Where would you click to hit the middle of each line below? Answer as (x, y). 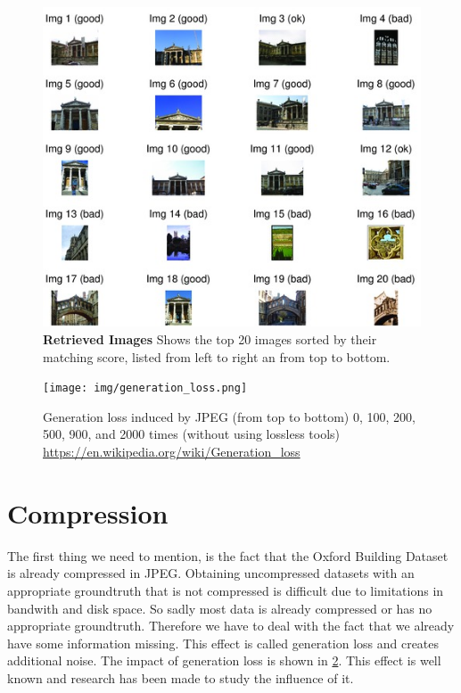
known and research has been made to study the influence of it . (181, 677)
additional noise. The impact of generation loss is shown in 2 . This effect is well (224, 660)
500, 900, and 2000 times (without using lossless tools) (192, 434)
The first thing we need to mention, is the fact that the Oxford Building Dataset (228, 555)
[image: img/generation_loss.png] (145, 388)
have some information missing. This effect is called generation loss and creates (223, 643)
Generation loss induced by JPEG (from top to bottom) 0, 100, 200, (229, 416)
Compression (88, 512)
